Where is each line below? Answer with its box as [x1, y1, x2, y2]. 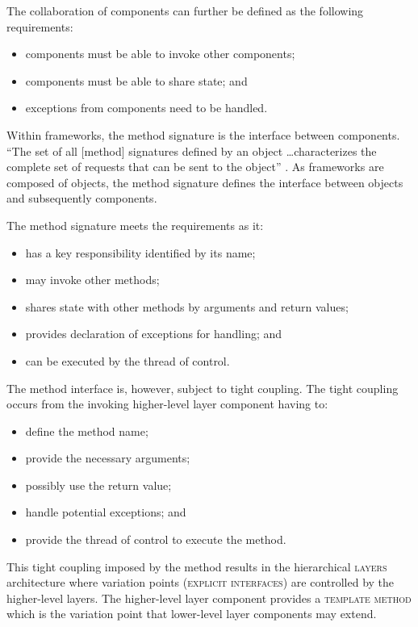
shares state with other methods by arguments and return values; [25, 298, 349, 315]
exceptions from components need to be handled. [25, 99, 268, 116]
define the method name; [25, 422, 148, 439]
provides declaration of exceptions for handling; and [25, 325, 282, 342]
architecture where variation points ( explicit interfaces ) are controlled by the [6, 574, 395, 591]
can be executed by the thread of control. [25, 352, 230, 369]
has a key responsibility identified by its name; [25, 244, 256, 261]
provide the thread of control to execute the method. [25, 531, 286, 548]
